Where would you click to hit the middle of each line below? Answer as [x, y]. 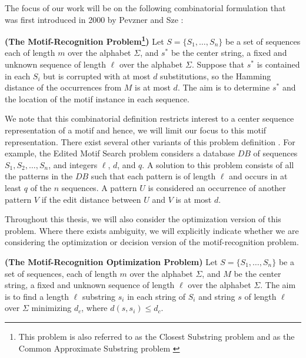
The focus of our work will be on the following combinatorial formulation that [145, 8]
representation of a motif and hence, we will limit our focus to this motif [136, 130]
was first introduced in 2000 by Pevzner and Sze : [94, 19]
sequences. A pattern [99, 187]
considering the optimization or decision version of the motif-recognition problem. [152, 242]
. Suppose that [218, 64]
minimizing [51, 308]
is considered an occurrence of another [217, 187]
